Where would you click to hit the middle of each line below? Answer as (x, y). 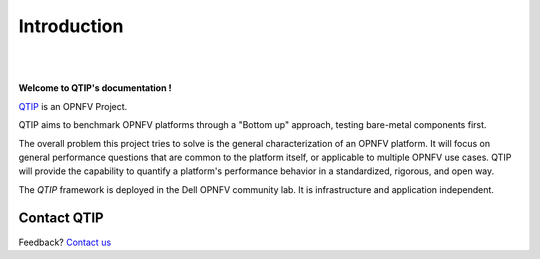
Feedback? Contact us (65, 242)
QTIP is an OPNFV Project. (73, 106)
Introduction (71, 26)
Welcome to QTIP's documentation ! (95, 88)
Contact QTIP (61, 218)
